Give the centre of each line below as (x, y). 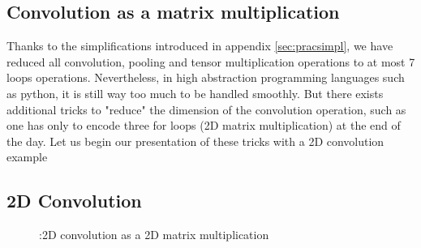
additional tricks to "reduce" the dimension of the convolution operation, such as (206, 109)
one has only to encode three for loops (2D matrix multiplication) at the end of (204, 125)
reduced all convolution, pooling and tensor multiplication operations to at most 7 (211, 61)
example (27, 157)
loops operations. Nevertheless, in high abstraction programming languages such (206, 77)
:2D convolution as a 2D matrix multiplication (154, 235)
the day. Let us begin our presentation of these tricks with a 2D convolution (195, 141)
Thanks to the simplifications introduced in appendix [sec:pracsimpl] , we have (200, 46)
